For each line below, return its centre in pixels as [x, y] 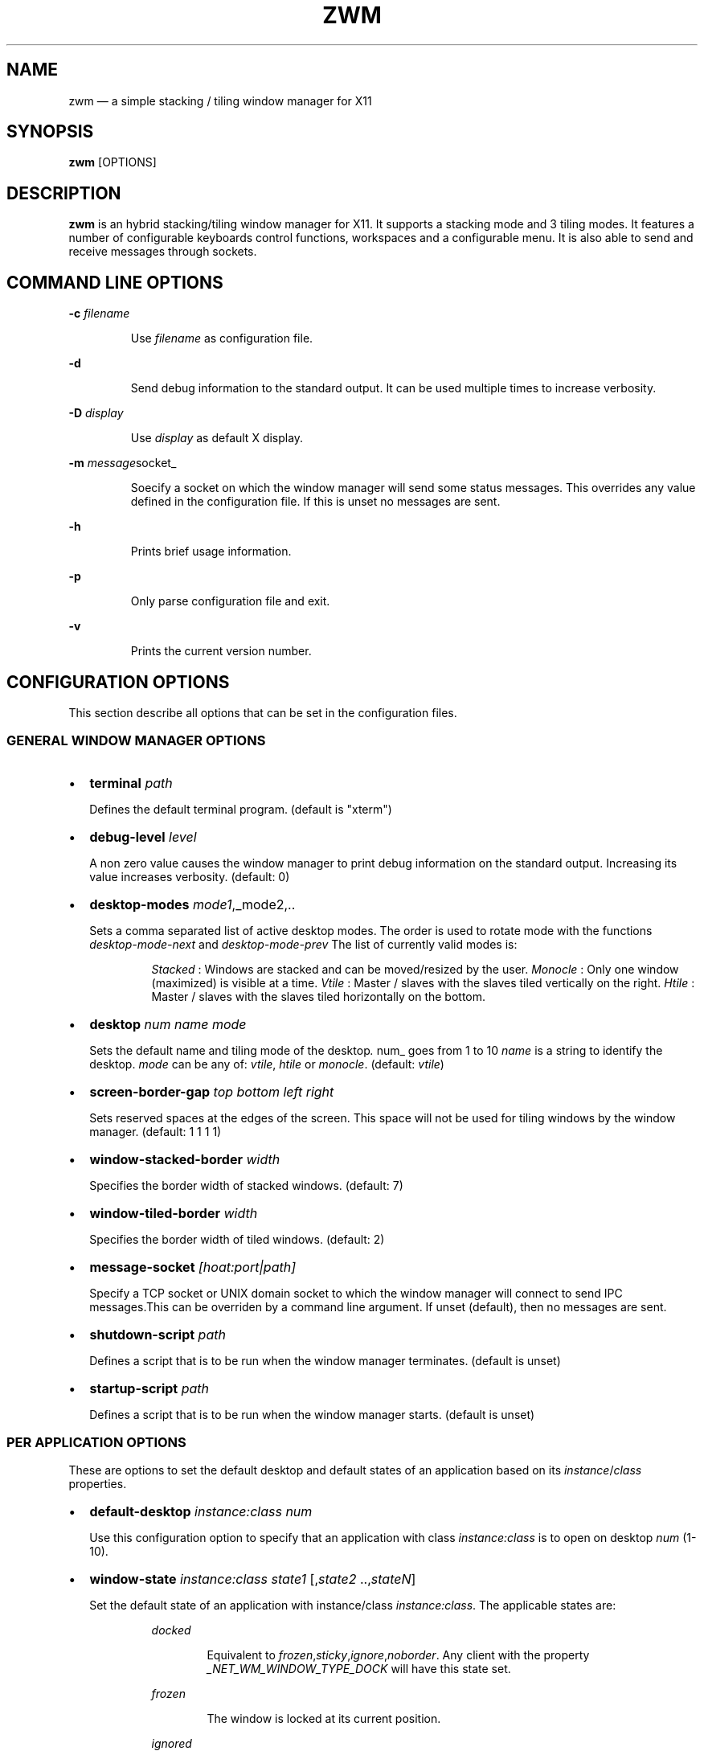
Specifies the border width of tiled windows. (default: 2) [237, 1239]
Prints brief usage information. [211, 552]
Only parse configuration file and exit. [230, 601]
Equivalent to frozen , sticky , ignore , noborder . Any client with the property [398, 1655]
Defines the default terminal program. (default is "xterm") [241, 809]
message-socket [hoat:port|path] [192, 1267]
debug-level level [143, 837]
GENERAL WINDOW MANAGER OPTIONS [136, 741]
